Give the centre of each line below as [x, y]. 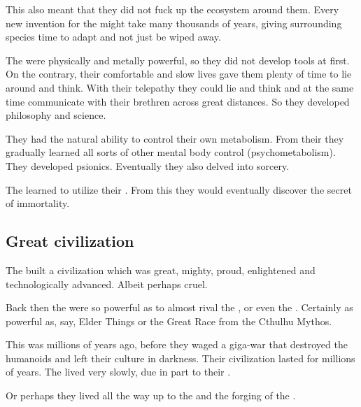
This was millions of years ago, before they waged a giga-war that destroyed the [177, 344]
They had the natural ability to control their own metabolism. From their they [175, 138]
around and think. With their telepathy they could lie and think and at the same [180, 87]
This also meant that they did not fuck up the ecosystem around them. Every [172, 9]
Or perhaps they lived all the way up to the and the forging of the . [151, 395]
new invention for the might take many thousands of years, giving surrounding [174, 23]
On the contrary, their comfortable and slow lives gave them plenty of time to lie [179, 74]
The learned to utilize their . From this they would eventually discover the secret [179, 189]
